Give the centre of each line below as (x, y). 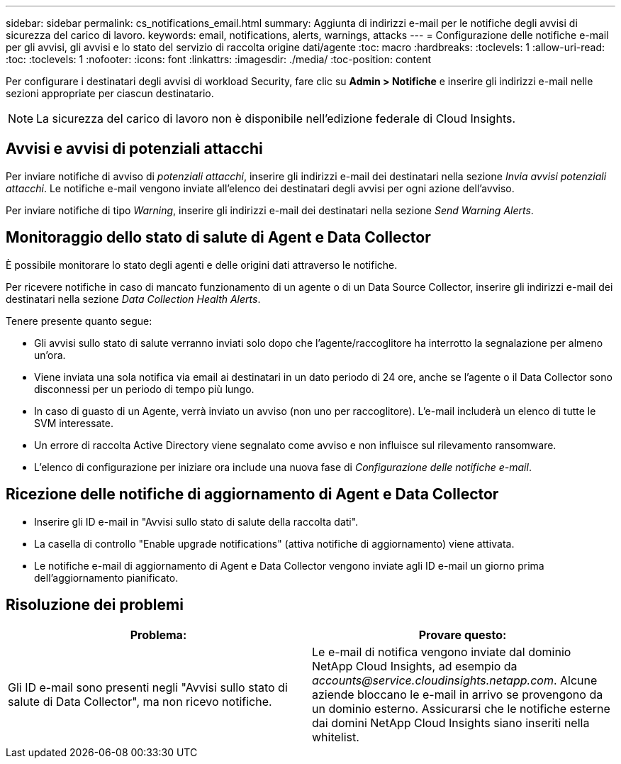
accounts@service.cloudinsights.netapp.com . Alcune (455, 681)
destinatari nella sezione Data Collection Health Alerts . (133, 299)
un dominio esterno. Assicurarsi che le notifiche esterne (461, 709)
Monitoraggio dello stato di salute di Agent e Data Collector (218, 238)
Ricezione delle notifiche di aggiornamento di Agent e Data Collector (252, 494)
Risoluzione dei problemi (95, 604)
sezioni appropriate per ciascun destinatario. (110, 93)
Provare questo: (463, 635)
